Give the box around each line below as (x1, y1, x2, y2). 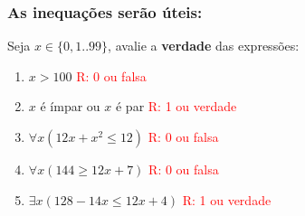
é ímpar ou (40, 97, 100, 116)
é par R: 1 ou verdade (115, 97, 237, 116)
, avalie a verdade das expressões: (108, 36, 300, 55)
